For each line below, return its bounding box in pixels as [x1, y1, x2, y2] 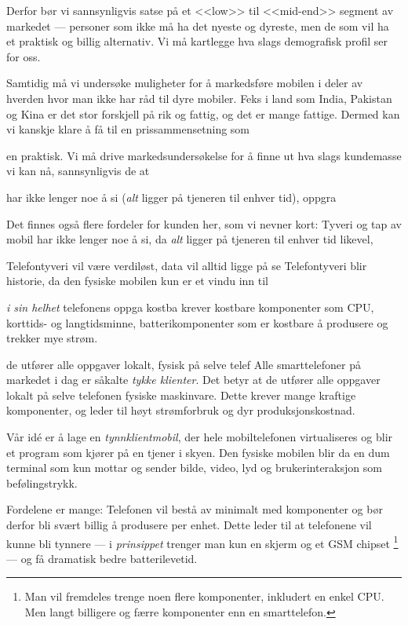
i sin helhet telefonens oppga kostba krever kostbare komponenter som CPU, [6, 298, 374, 315]
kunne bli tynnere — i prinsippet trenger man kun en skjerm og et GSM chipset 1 [6, 532, 399, 551]
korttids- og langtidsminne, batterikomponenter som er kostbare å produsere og [6, 314, 388, 331]
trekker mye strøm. [6, 330, 98, 346]
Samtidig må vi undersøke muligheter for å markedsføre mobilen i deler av [6, 75, 363, 91]
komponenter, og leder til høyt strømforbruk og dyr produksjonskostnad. [6, 402, 355, 418]
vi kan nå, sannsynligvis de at [6, 163, 150, 179]
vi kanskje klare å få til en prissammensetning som [6, 121, 250, 137]
